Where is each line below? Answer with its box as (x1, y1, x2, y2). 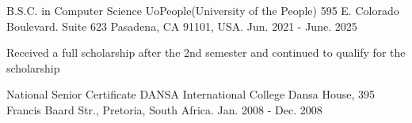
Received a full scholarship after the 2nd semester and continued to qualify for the (6, 44, 406, 61)
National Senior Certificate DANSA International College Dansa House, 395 (6, 86, 376, 102)
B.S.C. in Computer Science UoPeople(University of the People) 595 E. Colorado (6, 2, 399, 18)
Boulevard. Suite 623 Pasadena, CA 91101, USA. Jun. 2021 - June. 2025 (6, 17, 357, 34)
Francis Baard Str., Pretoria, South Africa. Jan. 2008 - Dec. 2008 (6, 101, 322, 117)
